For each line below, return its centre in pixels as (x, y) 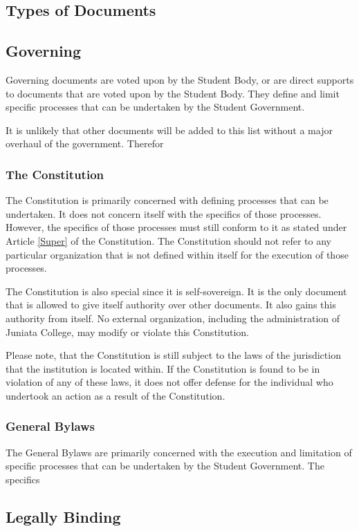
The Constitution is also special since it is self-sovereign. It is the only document (176, 291)
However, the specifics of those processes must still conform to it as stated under (176, 227)
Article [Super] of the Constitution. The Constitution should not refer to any (169, 240)
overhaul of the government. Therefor (85, 143)
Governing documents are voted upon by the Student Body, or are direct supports (180, 79)
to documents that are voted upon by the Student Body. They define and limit (173, 93)
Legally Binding (63, 516)
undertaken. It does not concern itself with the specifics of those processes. (164, 213)
